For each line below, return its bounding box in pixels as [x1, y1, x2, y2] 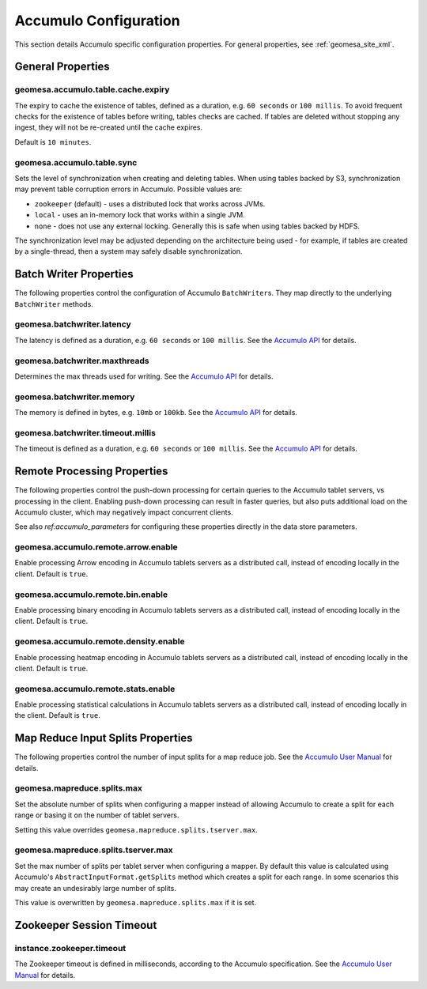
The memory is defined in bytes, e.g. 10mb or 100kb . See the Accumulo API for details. [14, 408, 298, 417]
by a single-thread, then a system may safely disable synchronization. [14, 247, 243, 256]
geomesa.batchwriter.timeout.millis [14, 427, 156, 438]
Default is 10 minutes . [14, 137, 92, 146]
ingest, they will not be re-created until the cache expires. [14, 123, 203, 132]
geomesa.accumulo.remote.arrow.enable [14, 542, 178, 553]
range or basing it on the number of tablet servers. [14, 810, 179, 820]
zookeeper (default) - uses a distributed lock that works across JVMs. [34, 198, 266, 209]
